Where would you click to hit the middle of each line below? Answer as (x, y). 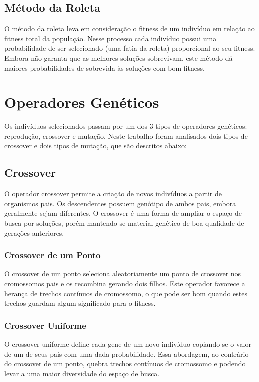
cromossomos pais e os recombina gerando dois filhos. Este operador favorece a (125, 284)
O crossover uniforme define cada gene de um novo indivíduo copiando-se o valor (128, 344)
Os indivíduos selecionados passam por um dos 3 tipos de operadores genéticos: (126, 126)
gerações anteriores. (34, 233)
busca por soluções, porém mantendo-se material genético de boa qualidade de (124, 223)
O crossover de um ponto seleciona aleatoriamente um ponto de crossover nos (123, 274)
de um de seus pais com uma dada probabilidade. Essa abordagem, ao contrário (126, 354)
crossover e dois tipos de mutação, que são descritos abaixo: (95, 145)
